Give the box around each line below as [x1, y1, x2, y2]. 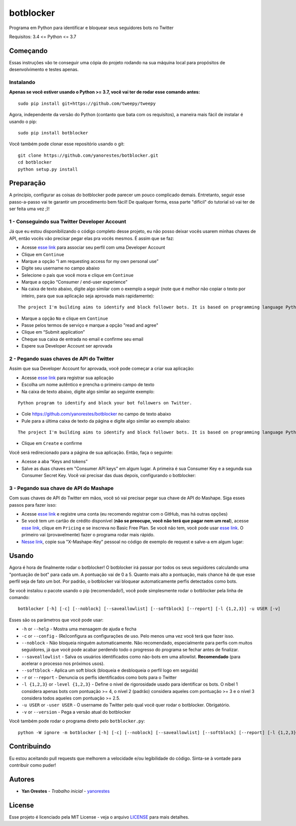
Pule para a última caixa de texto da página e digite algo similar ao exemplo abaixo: [21, 418, 190, 424]
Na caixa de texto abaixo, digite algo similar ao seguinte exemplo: [21, 389, 155, 394]
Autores [9, 775, 35, 783]
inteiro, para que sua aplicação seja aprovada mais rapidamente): [21, 293, 154, 299]
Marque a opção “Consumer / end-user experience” [21, 279, 128, 285]
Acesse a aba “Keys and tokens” [21, 459, 88, 465]
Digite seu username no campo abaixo [21, 265, 100, 271]
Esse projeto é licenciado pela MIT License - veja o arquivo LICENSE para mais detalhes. [9, 814, 189, 820]
